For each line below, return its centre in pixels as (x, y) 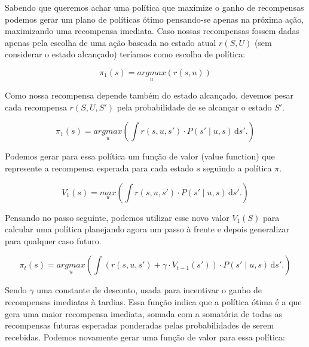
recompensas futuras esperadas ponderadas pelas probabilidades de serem (140, 325)
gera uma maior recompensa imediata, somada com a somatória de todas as (144, 313)
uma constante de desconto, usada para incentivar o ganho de (149, 290)
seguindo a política (237, 168)
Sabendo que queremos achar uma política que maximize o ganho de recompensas (154, 7)
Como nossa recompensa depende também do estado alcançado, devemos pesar (149, 95)
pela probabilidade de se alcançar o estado (194, 107)
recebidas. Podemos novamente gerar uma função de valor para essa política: (145, 337)
